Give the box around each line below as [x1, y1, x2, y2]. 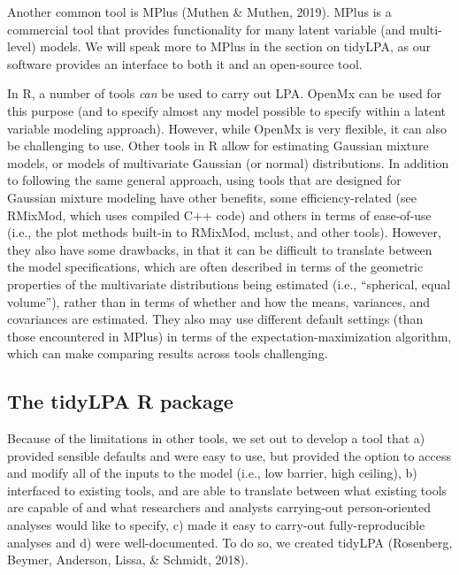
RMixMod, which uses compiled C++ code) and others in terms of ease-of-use [7, 205, 432, 224]
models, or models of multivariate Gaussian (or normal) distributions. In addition [7, 153, 449, 172]
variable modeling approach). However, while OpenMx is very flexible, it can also [7, 119, 447, 137]
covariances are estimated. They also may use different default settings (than [7, 310, 424, 328]
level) [7, 37, 36, 56]
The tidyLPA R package [7, 387, 233, 415]
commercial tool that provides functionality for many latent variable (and [7, 19, 406, 38]
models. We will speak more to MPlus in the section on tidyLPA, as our [40, 37, 431, 56]
